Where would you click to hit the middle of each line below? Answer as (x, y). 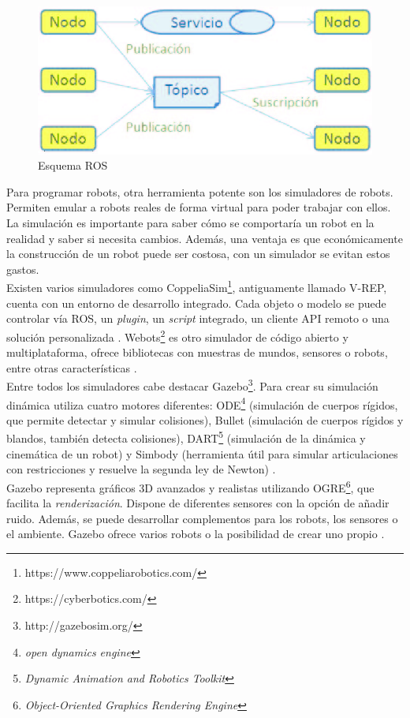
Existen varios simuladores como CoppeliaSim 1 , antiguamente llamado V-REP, (197, 286)
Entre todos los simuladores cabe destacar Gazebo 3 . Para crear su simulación (192, 385)
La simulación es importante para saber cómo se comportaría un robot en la (190, 223)
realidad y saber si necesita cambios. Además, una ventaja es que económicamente (205, 238)
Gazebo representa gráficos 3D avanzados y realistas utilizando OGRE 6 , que (190, 486)
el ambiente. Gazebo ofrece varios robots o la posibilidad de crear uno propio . (196, 534)
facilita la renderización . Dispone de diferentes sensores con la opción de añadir (198, 503)
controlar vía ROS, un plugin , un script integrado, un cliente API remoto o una (198, 318)
